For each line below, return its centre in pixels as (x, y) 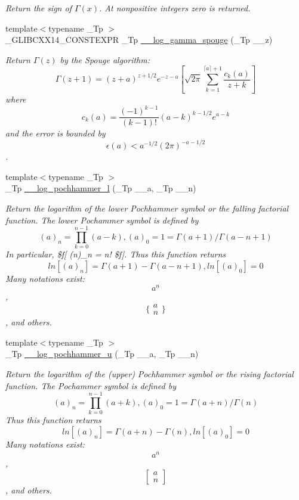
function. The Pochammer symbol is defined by (91, 385)
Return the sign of (38, 8)
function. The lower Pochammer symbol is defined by (102, 220)
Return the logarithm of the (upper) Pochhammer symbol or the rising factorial (149, 374)
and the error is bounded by (56, 133)
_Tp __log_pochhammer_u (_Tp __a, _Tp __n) (102, 354)
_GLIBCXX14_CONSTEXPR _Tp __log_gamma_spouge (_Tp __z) (139, 40)
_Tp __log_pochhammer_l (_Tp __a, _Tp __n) (101, 188)
